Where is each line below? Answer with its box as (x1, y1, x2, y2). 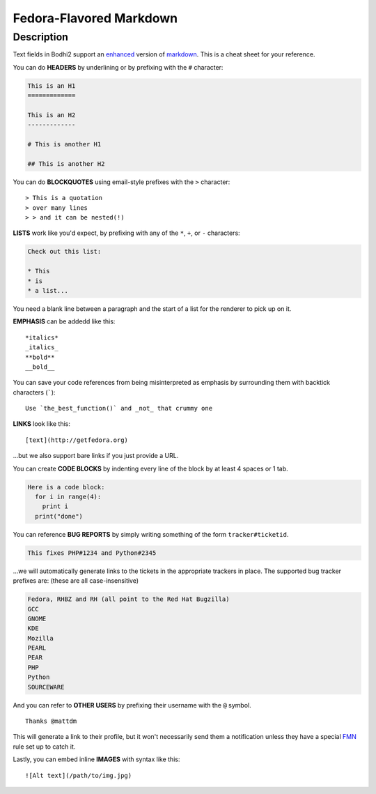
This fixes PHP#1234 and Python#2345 (27, 549, 157, 557)
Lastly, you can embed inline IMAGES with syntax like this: (13, 755, 180, 763)
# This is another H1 (27, 140, 102, 148)
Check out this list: (27, 247, 102, 256)
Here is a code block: (27, 483, 105, 491)
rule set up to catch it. (13, 742, 76, 751)
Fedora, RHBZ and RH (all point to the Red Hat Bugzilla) (27, 595, 230, 603)
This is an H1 (27, 82, 76, 90)
